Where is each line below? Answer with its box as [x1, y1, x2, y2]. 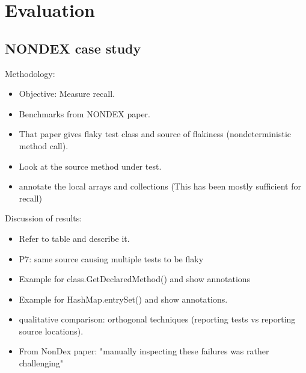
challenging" [19, 357, 64, 369]
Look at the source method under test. [19, 159, 162, 172]
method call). [19, 139, 69, 152]
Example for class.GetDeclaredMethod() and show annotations [19, 273, 251, 285]
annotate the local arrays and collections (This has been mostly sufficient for [19, 180, 301, 193]
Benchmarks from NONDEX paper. [19, 107, 150, 120]
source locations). [19, 324, 84, 337]
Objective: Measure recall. [19, 87, 115, 100]
